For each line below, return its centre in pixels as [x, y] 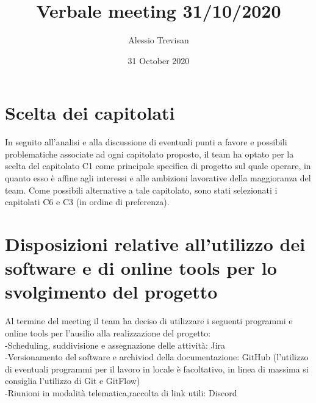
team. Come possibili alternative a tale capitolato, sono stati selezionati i [141, 190]
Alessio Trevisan [159, 40]
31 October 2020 [159, 60]
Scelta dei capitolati [90, 113]
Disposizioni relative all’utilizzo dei [155, 244]
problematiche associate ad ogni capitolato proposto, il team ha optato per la [149, 154]
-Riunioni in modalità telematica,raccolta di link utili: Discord [121, 392]
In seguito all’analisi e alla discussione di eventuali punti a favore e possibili [146, 142]
